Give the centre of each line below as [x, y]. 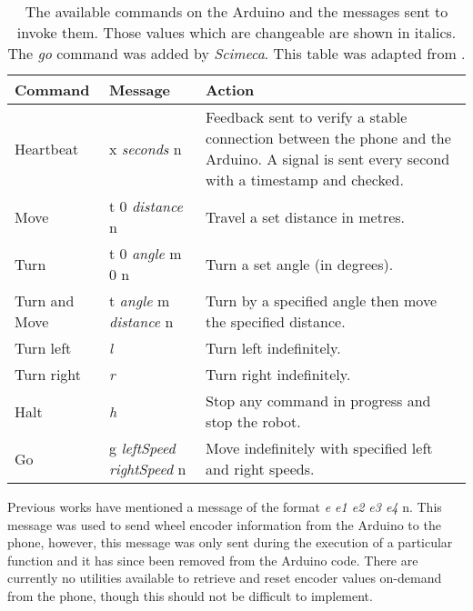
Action [230, 90]
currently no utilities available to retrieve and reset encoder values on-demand [225, 578]
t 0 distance [146, 206]
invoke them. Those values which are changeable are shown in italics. [236, 32]
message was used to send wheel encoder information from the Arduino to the [224, 524]
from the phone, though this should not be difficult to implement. [190, 595]
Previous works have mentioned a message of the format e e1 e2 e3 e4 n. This [225, 506]
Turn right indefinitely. [278, 374]
